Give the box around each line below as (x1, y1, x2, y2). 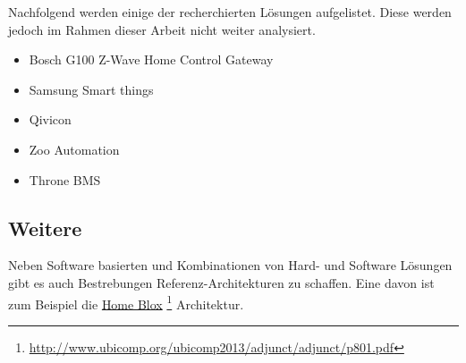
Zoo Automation (29, 139, 120, 158)
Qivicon (29, 110, 72, 129)
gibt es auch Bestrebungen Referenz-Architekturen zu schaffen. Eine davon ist (8, 273, 435, 291)
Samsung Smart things (29, 80, 154, 98)
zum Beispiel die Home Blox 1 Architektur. (8, 291, 244, 313)
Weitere (8, 214, 82, 241)
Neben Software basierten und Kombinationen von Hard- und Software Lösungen (8, 256, 453, 274)
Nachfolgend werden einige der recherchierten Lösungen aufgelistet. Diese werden (8, 3, 452, 21)
